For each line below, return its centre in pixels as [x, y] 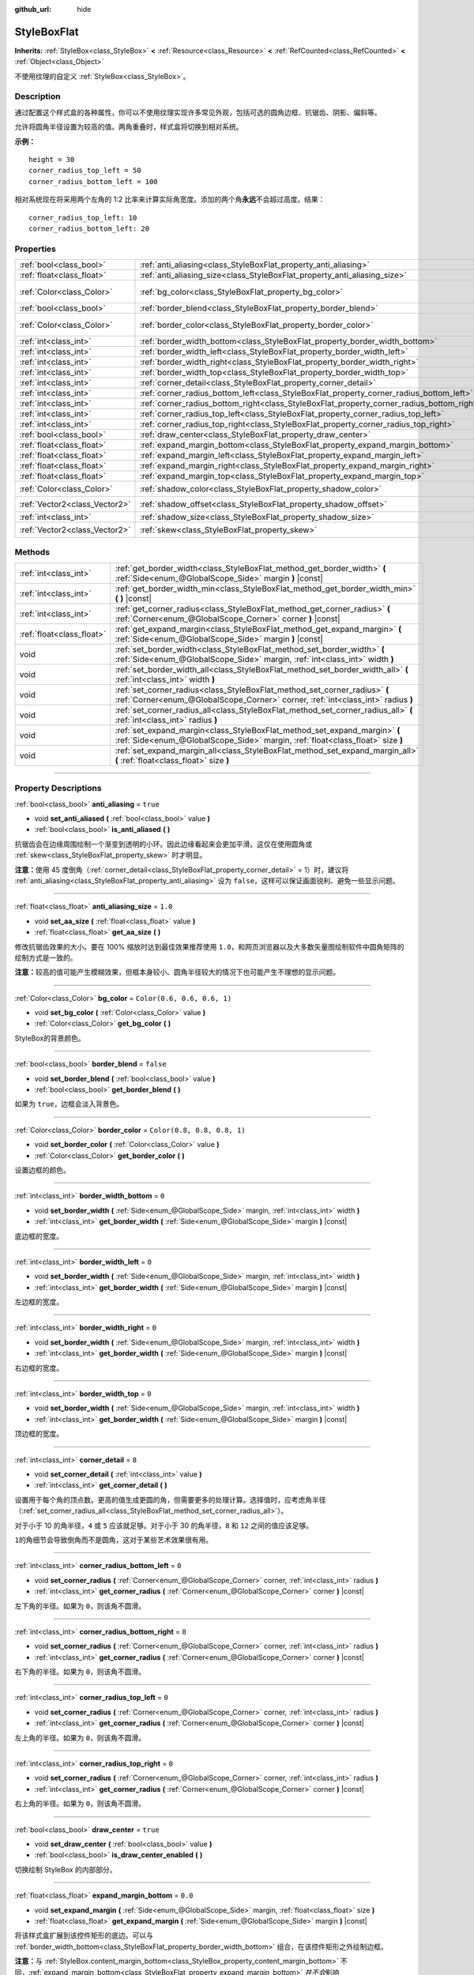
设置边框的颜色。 [42, 1170]
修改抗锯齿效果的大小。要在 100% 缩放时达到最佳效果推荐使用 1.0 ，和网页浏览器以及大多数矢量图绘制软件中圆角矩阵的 [209, 946]
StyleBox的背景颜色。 [50, 1038]
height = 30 [52, 159]
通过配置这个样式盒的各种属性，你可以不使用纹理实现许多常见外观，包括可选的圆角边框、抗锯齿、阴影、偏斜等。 [198, 112]
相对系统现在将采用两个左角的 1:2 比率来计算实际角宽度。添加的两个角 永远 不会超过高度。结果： [170, 199]
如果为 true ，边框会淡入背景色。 [69, 1104]
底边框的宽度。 [39, 1236]
